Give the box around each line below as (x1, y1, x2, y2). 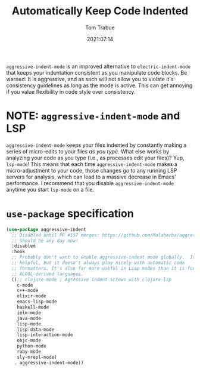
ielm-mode (17, 309, 42, 316)
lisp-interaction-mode (17, 332, 73, 338)
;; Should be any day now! (11, 238, 79, 244)
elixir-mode (17, 293, 46, 299)
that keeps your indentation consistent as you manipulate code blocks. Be (6, 69, 187, 76)
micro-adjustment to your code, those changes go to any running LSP (6, 167, 177, 174)
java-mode (17, 315, 42, 321)
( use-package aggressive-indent (6, 226, 86, 232)
